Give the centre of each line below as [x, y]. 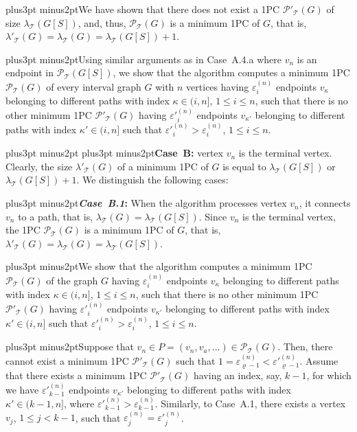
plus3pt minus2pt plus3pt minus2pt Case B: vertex [114, 153]
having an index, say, [238, 375]
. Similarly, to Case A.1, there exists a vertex [250, 403]
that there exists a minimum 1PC [76, 375]
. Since [213, 216]
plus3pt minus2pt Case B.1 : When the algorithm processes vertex [146, 203]
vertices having [218, 86]
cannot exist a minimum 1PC [67, 360]
